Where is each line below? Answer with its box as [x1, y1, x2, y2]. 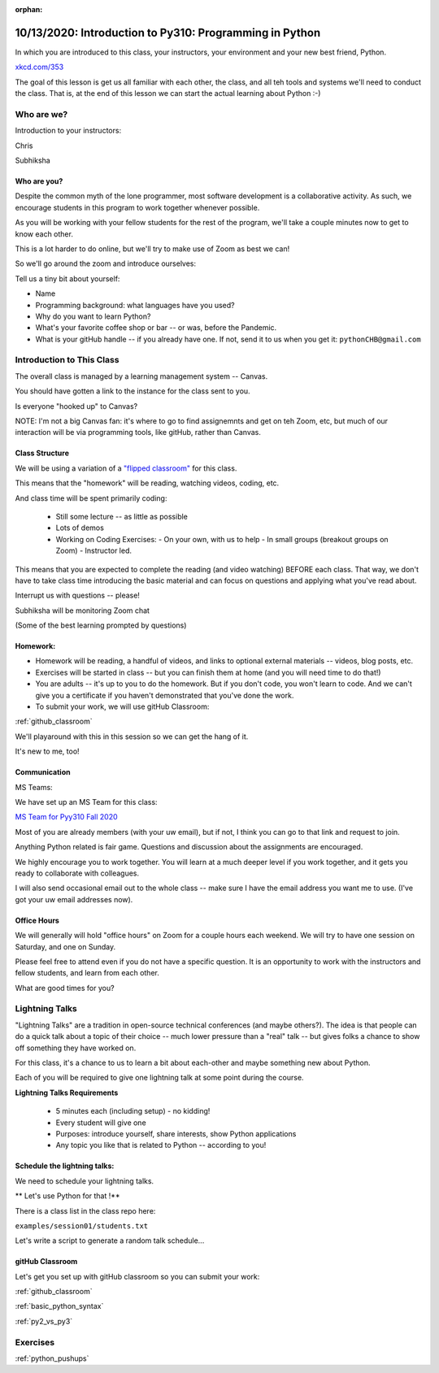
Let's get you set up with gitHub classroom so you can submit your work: [15, 1271, 260, 1281]
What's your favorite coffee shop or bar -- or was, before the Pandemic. [35, 323, 277, 332]
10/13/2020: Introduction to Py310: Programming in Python [15, 25, 321, 40]
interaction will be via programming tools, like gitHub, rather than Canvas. [15, 428, 262, 437]
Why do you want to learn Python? [35, 311, 151, 321]
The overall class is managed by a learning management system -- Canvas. [15, 371, 268, 381]
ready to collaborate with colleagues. [15, 868, 140, 878]
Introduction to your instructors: [15, 126, 122, 136]
